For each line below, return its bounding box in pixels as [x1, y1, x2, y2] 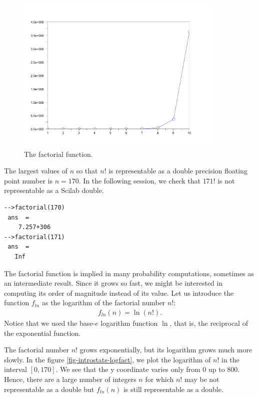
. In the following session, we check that [78, 175, 200, 185]
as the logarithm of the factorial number [41, 297, 165, 308]
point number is [4, 175, 52, 185]
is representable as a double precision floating [108, 165, 247, 176]
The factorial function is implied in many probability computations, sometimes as [4, 268, 254, 278]
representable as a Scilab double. [4, 185, 104, 195]
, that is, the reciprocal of [169, 317, 248, 328]
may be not [184, 373, 219, 384]
